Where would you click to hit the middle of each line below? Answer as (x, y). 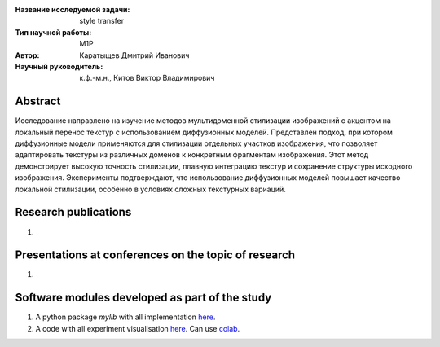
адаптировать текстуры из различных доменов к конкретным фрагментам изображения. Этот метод (192, 155)
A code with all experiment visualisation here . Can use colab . (138, 328)
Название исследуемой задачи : (73, 9)
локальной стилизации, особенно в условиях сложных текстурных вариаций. (151, 189)
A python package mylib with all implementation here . (125, 317)
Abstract (38, 101)
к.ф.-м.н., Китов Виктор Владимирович (147, 78)
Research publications (73, 212)
